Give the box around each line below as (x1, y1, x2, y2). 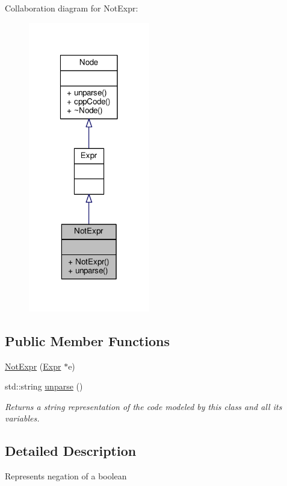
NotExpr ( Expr (5, 359, 61, 372)
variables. (5, 412, 40, 424)
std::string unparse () (5, 380, 83, 393)
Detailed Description (5, 441, 137, 460)
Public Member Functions (5, 331, 170, 350)
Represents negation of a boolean (5, 470, 127, 482)
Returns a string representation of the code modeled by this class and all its (5, 400, 282, 412)
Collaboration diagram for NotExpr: (5, 2, 138, 14)
